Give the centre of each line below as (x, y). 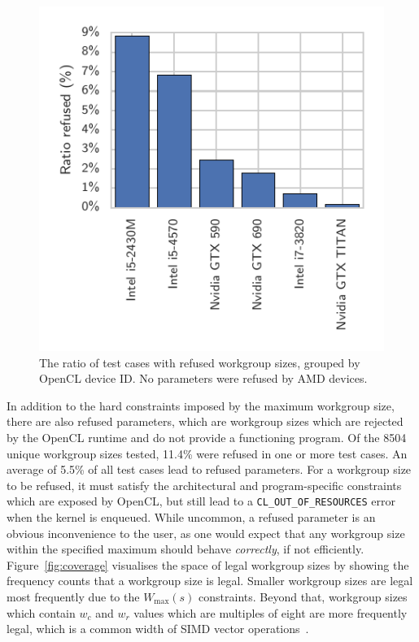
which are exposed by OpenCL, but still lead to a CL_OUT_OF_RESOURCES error (201, 501)
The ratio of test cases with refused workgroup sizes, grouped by (200, 362)
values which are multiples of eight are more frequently (271, 612)
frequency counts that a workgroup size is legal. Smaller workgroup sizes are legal (210, 581)
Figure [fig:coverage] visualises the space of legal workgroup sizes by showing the (208, 564)
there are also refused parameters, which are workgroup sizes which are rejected (205, 421)
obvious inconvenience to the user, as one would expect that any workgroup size (206, 533)
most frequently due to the (73, 596)
